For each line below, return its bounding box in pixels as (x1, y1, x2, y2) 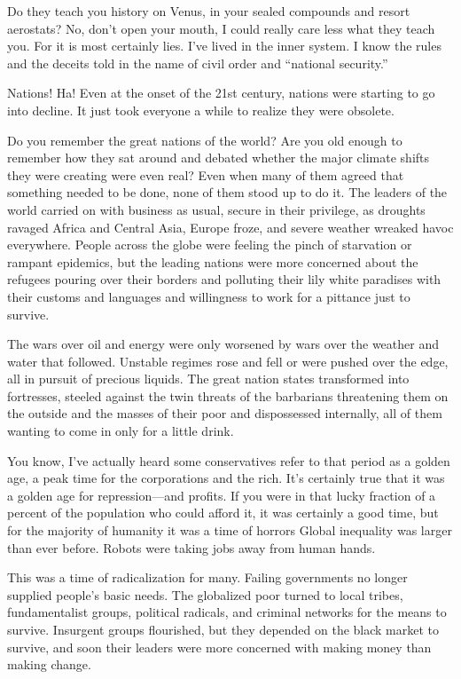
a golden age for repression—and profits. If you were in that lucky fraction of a (7, 486, 436, 504)
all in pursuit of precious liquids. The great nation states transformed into (7, 369, 410, 388)
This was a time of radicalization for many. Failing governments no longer (7, 568, 408, 587)
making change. (7, 655, 91, 674)
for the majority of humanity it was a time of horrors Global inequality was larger (7, 521, 452, 540)
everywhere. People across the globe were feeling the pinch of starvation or (7, 235, 412, 254)
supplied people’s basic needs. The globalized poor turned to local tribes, (7, 585, 403, 604)
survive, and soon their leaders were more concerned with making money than (7, 637, 432, 656)
